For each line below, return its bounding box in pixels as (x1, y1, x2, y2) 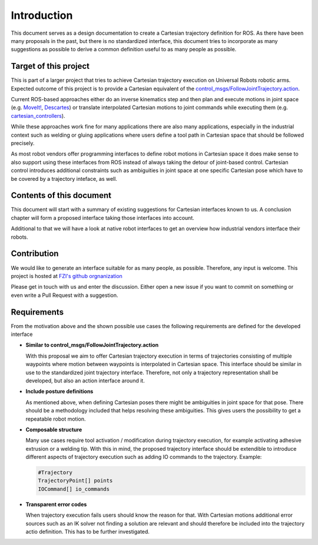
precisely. (11, 139, 35, 147)
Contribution (11, 249, 59, 259)
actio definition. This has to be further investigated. (25, 528, 150, 535)
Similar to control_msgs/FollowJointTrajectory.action (25, 342, 159, 349)
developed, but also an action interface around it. (25, 377, 145, 384)
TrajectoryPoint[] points (38, 477, 113, 484)
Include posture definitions (25, 388, 94, 395)
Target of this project (11, 61, 90, 71)
